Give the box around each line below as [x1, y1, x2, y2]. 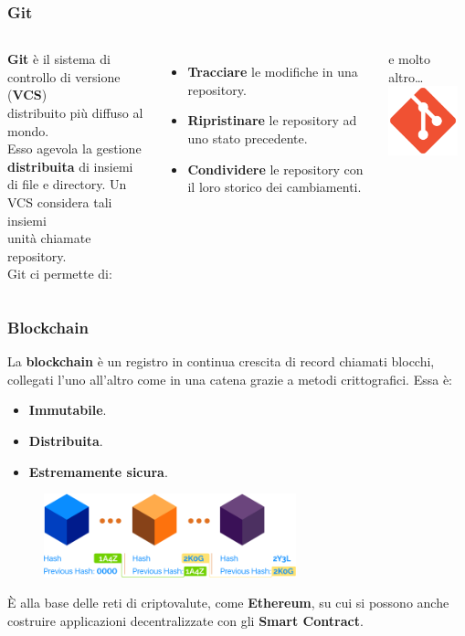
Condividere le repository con [187, 159, 364, 178]
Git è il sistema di [7, 49, 111, 69]
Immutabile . [28, 400, 107, 419]
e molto [388, 49, 431, 69]
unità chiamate [7, 228, 91, 248]
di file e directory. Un [7, 175, 127, 194]
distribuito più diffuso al [7, 103, 143, 122]
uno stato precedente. [187, 129, 308, 147]
